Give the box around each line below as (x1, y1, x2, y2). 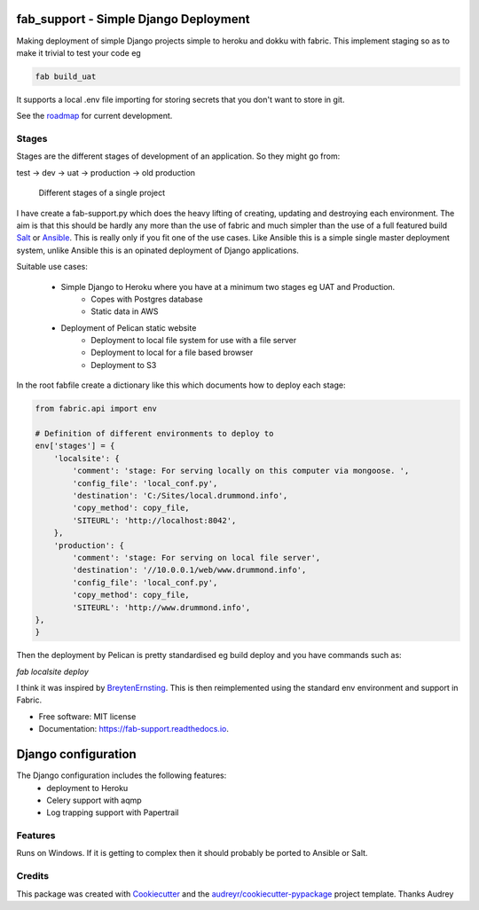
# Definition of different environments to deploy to (35, 428, 274, 439)
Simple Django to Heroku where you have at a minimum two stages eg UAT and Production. (60, 281, 396, 292)
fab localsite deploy (16, 666, 89, 677)
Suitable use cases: (16, 262, 88, 272)
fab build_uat (35, 71, 97, 82)
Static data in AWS (90, 306, 159, 317)
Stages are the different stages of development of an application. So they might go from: (16, 151, 341, 161)
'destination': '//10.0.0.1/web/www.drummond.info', (72, 565, 307, 576)
